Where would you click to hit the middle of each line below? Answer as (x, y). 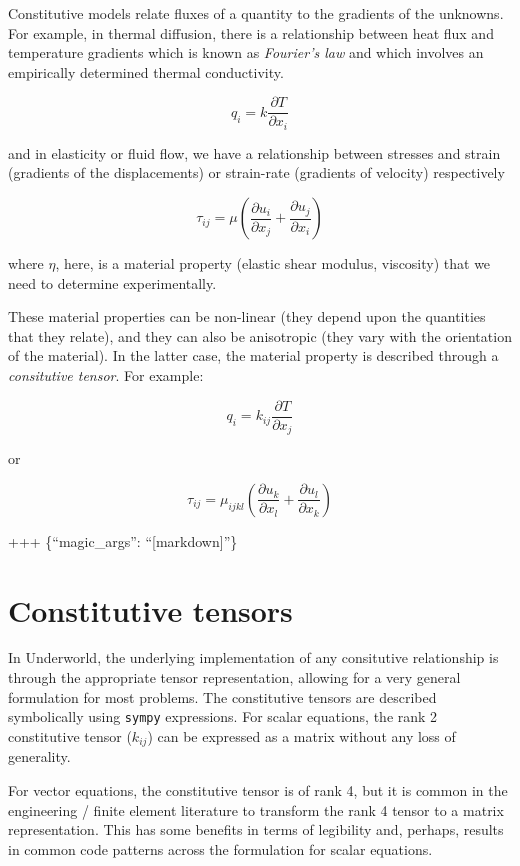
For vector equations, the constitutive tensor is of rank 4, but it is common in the (258, 789)
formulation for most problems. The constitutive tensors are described (222, 696)
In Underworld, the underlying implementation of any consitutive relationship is (253, 657)
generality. (39, 756)
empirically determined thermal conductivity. (146, 71)
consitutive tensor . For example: (106, 375)
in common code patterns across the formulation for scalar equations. (220, 848)
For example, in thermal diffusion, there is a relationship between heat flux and (251, 32)
